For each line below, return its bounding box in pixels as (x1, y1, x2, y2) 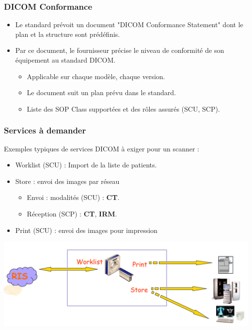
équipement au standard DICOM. (15, 55, 116, 65)
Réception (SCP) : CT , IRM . (27, 208, 117, 218)
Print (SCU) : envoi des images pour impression (15, 225, 157, 235)
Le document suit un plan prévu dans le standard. (27, 87, 176, 98)
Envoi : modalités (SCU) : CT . (27, 192, 120, 202)
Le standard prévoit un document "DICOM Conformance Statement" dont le (15, 19, 243, 30)
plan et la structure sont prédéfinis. (15, 29, 120, 39)
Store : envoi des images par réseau (15, 176, 120, 186)
